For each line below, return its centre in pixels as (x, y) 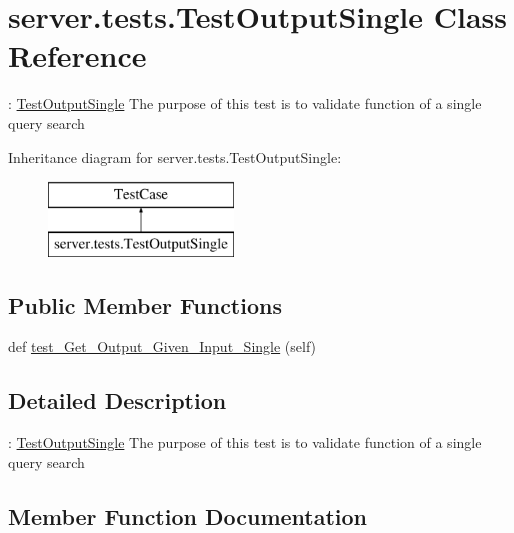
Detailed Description (117, 400)
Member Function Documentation (188, 515)
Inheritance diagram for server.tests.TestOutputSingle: (175, 156)
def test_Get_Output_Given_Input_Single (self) (162, 346)
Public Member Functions (145, 304)
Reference (77, 55)
